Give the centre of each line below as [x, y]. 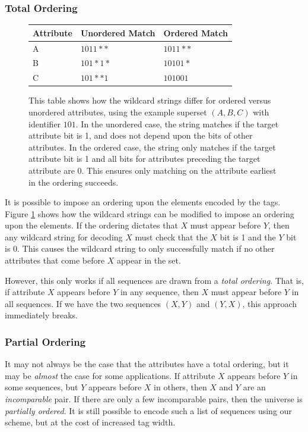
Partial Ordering [45, 341]
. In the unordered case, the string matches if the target [177, 123]
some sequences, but [42, 387]
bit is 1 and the [248, 237]
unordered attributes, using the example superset [118, 112]
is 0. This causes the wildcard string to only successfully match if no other [140, 248]
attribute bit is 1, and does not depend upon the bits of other [141, 135]
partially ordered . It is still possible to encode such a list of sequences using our [148, 410]
